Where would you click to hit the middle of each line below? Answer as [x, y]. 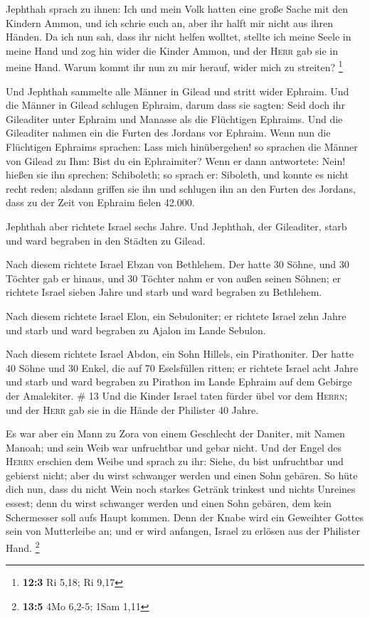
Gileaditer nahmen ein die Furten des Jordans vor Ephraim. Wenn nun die [168, 133]
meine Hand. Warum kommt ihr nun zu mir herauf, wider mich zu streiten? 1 [174, 66]
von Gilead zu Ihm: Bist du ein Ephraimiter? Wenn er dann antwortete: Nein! [176, 160]
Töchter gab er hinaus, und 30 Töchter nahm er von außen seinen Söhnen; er [174, 278]
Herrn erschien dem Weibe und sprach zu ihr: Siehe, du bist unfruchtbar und [175, 461]
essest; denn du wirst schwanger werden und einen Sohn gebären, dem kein [169, 503]
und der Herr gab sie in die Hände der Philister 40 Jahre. [132, 409]
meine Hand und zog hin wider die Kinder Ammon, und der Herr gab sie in [172, 50]
